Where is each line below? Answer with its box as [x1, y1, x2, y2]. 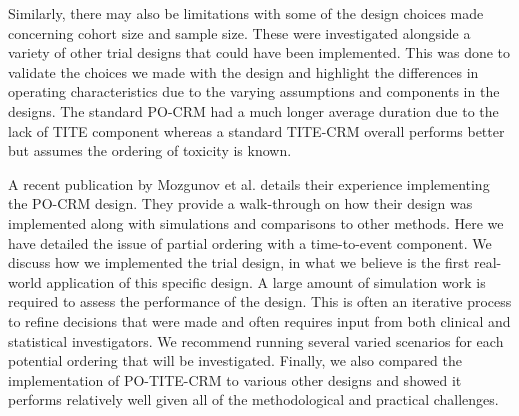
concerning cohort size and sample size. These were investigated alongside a [8, 22, 471, 43]
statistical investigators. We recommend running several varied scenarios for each [8, 330, 504, 351]
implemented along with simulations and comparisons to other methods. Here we [8, 212, 504, 233]
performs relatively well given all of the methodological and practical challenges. [8, 389, 499, 410]
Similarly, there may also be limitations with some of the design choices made [8, 3, 484, 23]
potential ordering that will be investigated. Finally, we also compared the [8, 350, 462, 371]
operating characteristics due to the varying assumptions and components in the [8, 81, 500, 102]
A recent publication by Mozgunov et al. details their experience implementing [8, 173, 490, 194]
